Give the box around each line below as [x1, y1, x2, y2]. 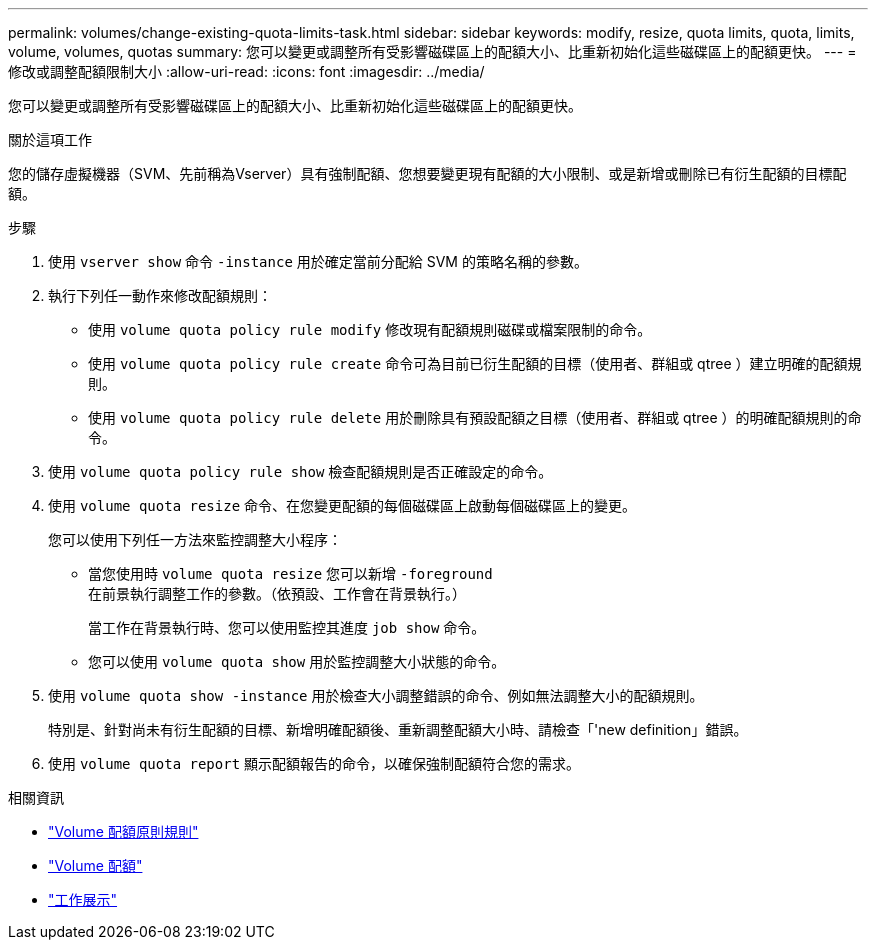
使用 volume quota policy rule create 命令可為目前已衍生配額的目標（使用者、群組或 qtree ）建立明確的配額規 [88, 355, 862, 372]
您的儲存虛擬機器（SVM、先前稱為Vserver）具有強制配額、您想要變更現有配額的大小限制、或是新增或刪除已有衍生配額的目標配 [8, 165, 847, 182]
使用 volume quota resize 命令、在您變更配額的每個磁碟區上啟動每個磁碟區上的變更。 [48, 497, 637, 514]
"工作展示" [48, 891, 118, 908]
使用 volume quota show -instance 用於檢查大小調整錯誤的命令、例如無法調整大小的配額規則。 [48, 687, 704, 704]
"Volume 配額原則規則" [48, 823, 199, 840]
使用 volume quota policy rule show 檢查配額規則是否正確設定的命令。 [48, 463, 553, 480]
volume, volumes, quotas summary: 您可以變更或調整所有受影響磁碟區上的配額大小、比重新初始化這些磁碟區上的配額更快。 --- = [8, 43, 857, 60]
